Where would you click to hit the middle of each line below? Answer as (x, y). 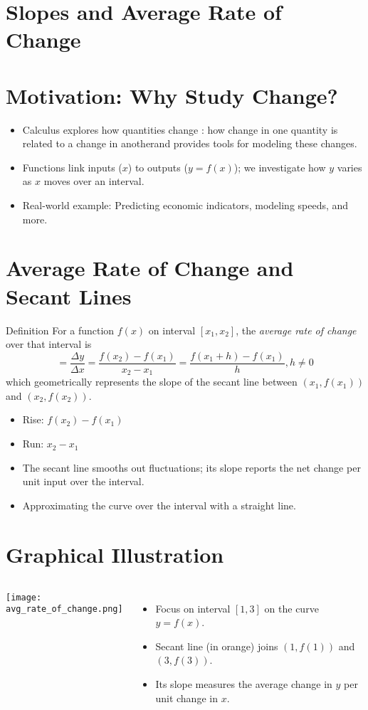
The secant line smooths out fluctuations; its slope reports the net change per (191, 467)
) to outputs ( (158, 167)
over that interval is (49, 344)
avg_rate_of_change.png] (64, 609)
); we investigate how (280, 167)
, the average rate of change (296, 330)
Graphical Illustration (115, 554)
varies (349, 167)
